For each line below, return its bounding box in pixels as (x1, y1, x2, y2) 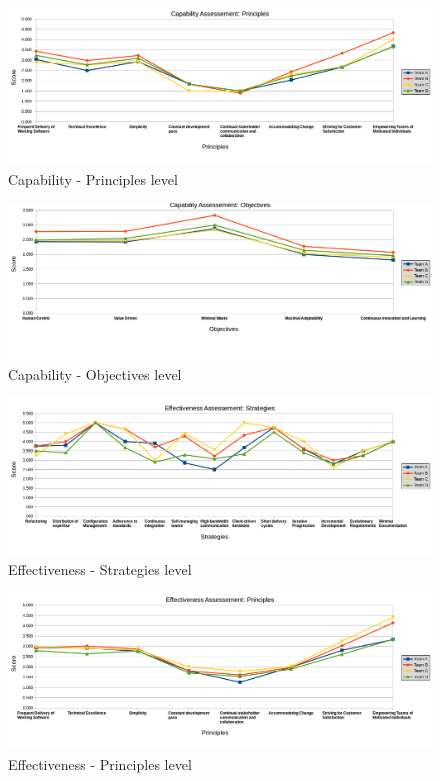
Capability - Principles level (8, 168, 178, 189)
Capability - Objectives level (8, 363, 182, 384)
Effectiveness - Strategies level (8, 558, 192, 579)
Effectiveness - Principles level (8, 753, 192, 774)
